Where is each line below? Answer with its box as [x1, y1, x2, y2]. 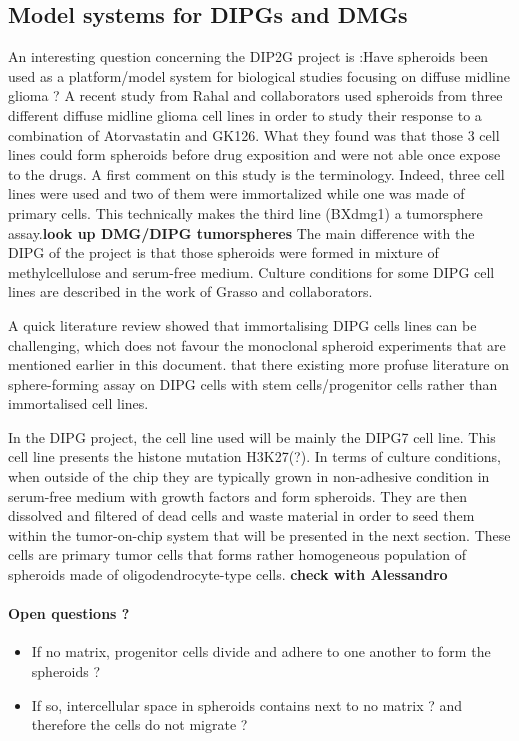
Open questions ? [8, 603, 130, 624]
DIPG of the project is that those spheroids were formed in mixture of [8, 242, 439, 263]
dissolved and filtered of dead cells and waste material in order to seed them [8, 505, 475, 526]
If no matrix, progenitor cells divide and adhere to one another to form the [31, 641, 491, 662]
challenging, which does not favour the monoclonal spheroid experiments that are [8, 334, 506, 355]
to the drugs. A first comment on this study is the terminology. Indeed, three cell [8, 163, 505, 184]
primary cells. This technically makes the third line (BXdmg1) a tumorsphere [8, 202, 483, 223]
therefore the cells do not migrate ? [31, 714, 248, 735]
